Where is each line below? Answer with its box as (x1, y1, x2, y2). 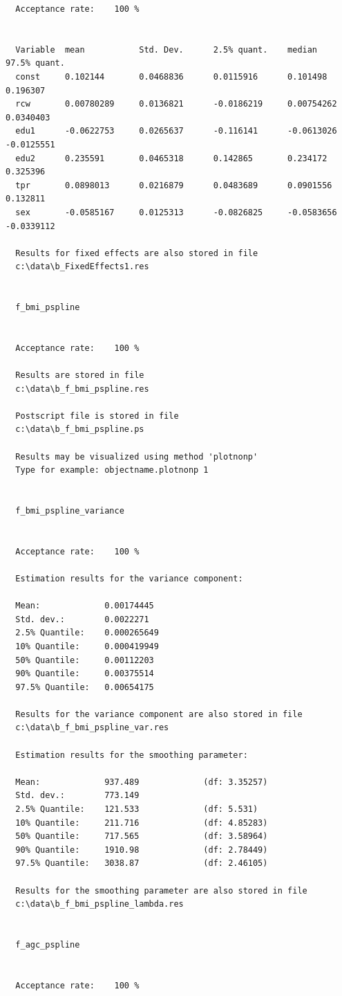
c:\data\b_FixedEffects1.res (15, 262, 149, 272)
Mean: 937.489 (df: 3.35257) (15, 777, 268, 787)
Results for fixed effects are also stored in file (15, 248, 258, 258)
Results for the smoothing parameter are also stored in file (15, 885, 307, 896)
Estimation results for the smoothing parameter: (15, 750, 248, 760)
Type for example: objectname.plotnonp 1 (15, 465, 209, 476)
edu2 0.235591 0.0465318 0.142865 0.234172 (15, 153, 327, 163)
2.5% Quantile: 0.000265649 (15, 628, 159, 638)
